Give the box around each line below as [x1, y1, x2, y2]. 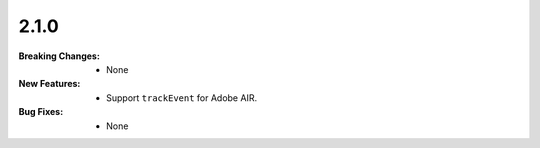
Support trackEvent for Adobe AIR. [106, 91, 258, 104]
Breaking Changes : [18, 50, 100, 62]
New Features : [18, 78, 81, 90]
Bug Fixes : [18, 106, 64, 118]
